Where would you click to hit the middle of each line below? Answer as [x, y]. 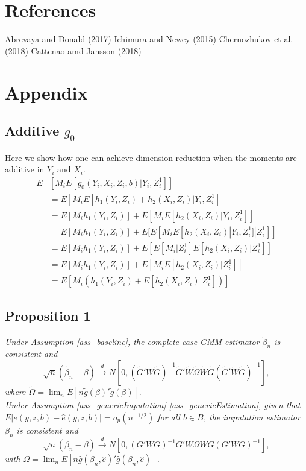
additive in [25, 169]
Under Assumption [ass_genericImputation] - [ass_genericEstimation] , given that [153, 405]
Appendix [46, 92]
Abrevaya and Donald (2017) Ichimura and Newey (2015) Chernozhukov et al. [149, 39]
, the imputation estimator [252, 416]
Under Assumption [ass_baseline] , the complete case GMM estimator [132, 341]
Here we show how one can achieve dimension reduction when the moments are [151, 157]
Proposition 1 [48, 316]
